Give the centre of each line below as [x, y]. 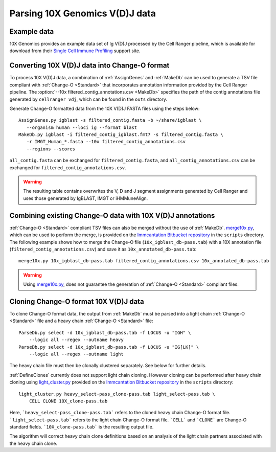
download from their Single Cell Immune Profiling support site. [75, 51]
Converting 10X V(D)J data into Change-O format [89, 66]
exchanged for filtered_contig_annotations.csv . [68, 167]
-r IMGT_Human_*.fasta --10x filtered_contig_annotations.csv [106, 142]
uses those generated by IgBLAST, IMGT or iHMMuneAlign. [86, 198]
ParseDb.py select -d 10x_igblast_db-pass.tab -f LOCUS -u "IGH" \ [105, 333]
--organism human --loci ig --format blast [82, 127]
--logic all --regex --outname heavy [76, 340]
